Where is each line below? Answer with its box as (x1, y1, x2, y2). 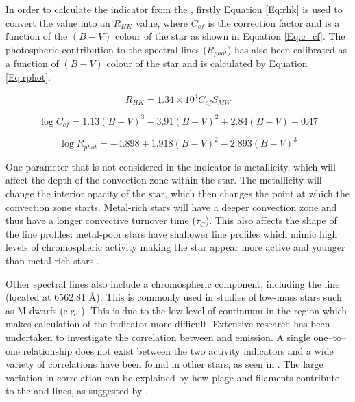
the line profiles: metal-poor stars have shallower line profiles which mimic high (5, 226, 338, 240)
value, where (136, 15, 188, 29)
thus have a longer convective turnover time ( (5, 213, 196, 227)
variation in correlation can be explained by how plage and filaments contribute (5, 370, 340, 384)
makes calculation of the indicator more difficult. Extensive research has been (5, 316, 330, 331)
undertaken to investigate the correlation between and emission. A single (5, 329, 310, 344)
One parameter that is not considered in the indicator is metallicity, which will (5, 159, 336, 173)
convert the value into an (5, 15, 110, 29)
